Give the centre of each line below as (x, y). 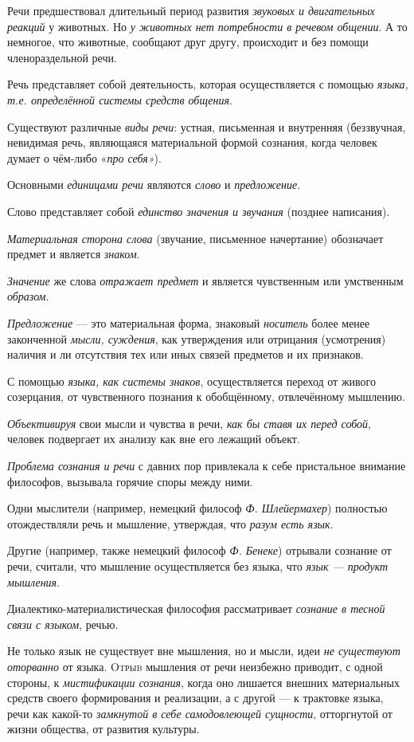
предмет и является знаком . (74, 254)
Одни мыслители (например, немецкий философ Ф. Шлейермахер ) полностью (197, 508)
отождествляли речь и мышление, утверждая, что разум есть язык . (170, 523)
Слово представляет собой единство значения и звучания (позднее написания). (199, 211)
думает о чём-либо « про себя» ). (84, 157)
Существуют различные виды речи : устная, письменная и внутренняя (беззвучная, (207, 126)
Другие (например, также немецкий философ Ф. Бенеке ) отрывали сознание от (199, 550)
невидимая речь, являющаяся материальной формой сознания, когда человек (192, 142)
